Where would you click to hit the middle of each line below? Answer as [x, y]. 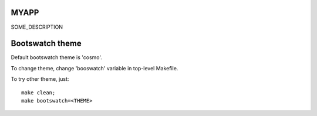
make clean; [38, 93]
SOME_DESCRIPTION [37, 27]
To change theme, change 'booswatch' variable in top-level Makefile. [95, 68]
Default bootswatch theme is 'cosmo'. [57, 57]
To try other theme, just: [40, 79]
